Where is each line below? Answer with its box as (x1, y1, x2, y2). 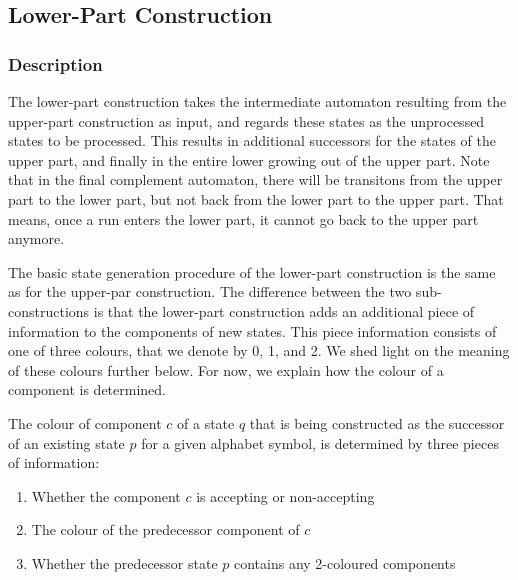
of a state (177, 412, 235, 433)
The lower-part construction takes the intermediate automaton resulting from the (8, 91, 507, 111)
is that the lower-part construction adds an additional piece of (93, 300, 475, 321)
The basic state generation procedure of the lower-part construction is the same (8, 261, 496, 282)
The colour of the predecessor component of (31, 519, 300, 540)
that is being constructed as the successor (249, 412, 505, 433)
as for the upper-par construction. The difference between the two (8, 281, 412, 302)
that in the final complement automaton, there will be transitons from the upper (8, 169, 503, 190)
